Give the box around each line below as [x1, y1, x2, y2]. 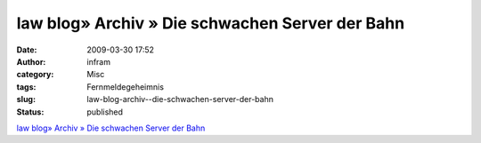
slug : [16, 94, 36, 105]
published [86, 107, 124, 117]
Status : [16, 107, 45, 117]
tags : [16, 81, 37, 92]
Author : [16, 56, 46, 67]
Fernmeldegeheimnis [86, 81, 165, 92]
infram [86, 56, 111, 67]
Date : [16, 44, 37, 55]
